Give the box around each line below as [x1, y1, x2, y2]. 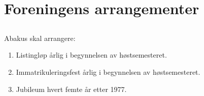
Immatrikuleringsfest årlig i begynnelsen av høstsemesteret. [16, 66, 200, 77]
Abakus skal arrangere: [4, 32, 76, 43]
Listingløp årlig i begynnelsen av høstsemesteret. [16, 50, 167, 60]
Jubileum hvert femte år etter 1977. [16, 83, 127, 94]
